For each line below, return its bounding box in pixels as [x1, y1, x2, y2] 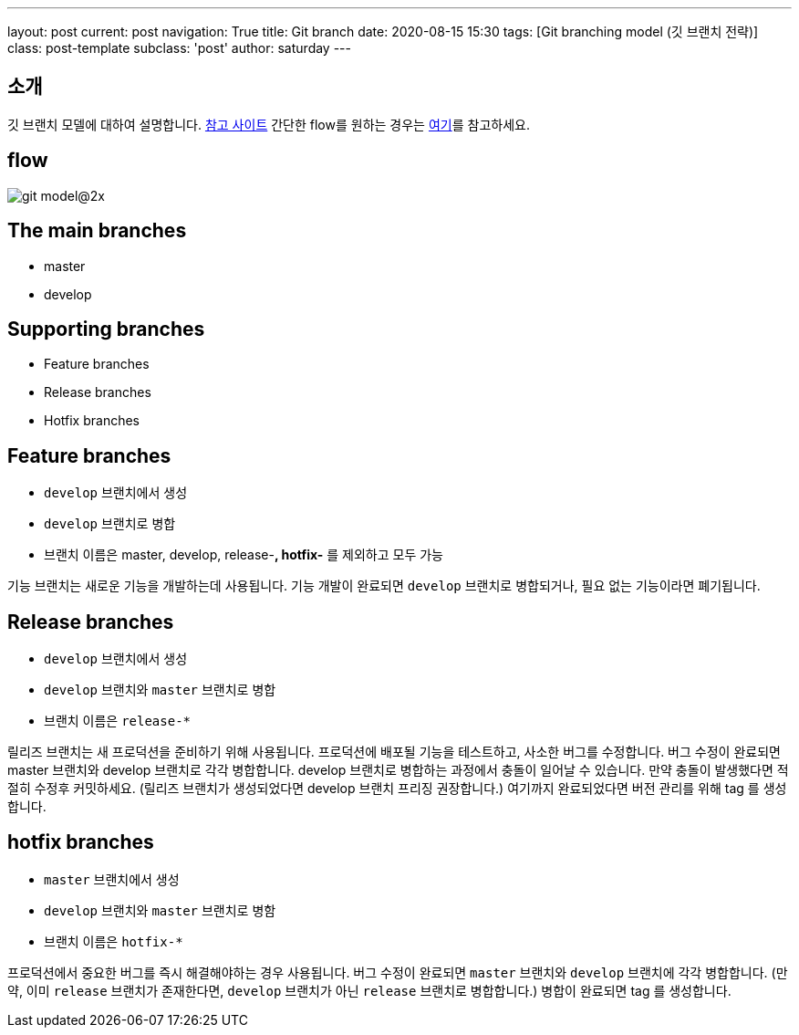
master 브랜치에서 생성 [44, 871, 180, 887]
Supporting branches [7, 317, 205, 340]
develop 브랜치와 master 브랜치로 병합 [44, 682, 276, 698]
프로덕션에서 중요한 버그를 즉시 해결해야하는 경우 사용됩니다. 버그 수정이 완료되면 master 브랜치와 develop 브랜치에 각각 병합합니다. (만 [7, 964, 788, 980]
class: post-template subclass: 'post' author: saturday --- [7, 40, 351, 56]
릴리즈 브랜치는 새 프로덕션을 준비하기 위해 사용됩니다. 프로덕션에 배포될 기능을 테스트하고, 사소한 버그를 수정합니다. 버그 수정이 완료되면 [7, 744, 781, 760]
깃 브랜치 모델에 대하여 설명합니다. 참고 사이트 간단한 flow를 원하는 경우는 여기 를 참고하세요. [7, 116, 530, 132]
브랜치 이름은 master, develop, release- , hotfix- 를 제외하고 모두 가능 [44, 547, 443, 563]
